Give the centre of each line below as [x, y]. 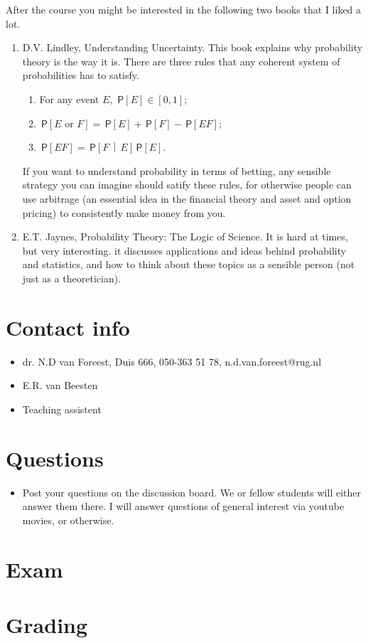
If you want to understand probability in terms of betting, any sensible [177, 170]
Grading [47, 624]
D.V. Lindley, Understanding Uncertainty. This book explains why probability [193, 47]
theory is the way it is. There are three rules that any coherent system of [181, 61]
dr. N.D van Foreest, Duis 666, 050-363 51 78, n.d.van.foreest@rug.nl [172, 361]
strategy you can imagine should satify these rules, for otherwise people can [187, 185]
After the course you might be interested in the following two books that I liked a [184, 9]
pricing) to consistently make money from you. [124, 212]
